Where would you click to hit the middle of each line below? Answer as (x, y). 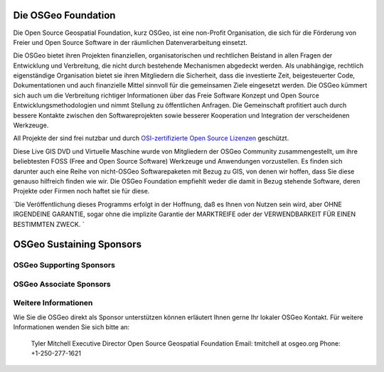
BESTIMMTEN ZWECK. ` (49, 224)
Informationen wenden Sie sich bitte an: (71, 327)
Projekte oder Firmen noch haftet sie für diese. (81, 191)
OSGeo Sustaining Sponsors (78, 244)
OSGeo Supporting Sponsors (64, 265)
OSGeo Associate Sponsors (62, 284)
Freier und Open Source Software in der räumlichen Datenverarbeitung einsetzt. (130, 42)
